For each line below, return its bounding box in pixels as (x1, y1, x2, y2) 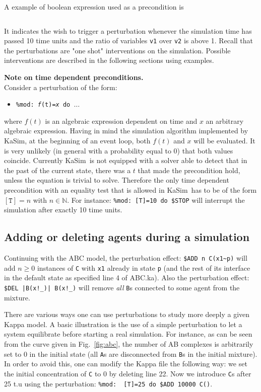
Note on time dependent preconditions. (4, 72, 144, 83)
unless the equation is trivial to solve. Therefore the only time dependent (4, 175, 229, 185)
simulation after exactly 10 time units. (4, 204, 122, 215)
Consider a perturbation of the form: (4, 82, 117, 92)
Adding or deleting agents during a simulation (4, 229, 250, 245)
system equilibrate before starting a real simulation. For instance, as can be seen (4, 329, 252, 339)
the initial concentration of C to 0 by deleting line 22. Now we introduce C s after (4, 368, 251, 378)
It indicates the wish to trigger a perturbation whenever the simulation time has (4, 25, 252, 36)
